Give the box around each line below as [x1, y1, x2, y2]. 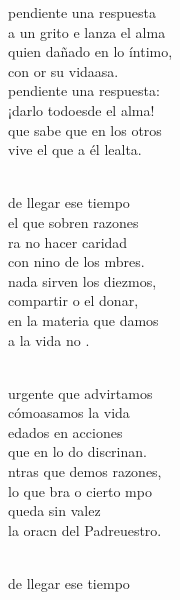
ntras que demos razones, [8, 461, 162, 482]
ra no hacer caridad [8, 231, 128, 252]
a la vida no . [8, 329, 90, 350]
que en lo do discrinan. [8, 441, 147, 462]
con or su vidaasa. [8, 60, 119, 81]
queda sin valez [8, 500, 101, 521]
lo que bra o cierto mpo [8, 480, 152, 501]
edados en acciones [8, 421, 123, 442]
